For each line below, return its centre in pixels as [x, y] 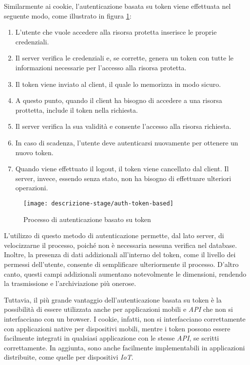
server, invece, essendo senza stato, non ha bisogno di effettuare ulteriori [123, 178]
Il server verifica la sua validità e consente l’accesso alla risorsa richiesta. [123, 126]
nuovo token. [34, 152]
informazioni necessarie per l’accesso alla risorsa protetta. [101, 67]
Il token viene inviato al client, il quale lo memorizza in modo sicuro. [118, 84]
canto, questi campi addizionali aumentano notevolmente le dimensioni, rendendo [125, 274]
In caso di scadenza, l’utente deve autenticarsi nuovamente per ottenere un [127, 142]
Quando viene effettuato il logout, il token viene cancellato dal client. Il [122, 169]
